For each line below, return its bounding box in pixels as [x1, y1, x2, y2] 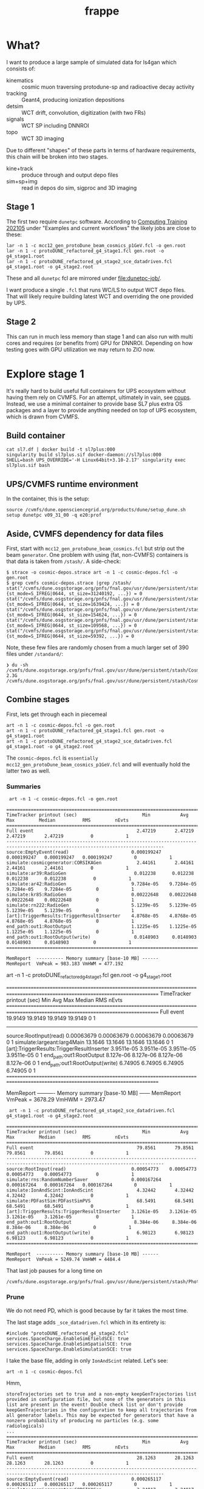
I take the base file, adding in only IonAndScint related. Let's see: [6, 1357, 168, 1364]
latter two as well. [6, 767, 50, 774]
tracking [6, 89, 27, 97]
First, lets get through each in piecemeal [6, 710, 107, 718]
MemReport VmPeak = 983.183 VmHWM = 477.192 [6, 961, 123, 967]
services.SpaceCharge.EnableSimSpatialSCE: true [6, 1341, 132, 1347]
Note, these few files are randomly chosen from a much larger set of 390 [6, 644, 189, 651]
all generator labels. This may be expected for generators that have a [6, 1412, 194, 1419]
